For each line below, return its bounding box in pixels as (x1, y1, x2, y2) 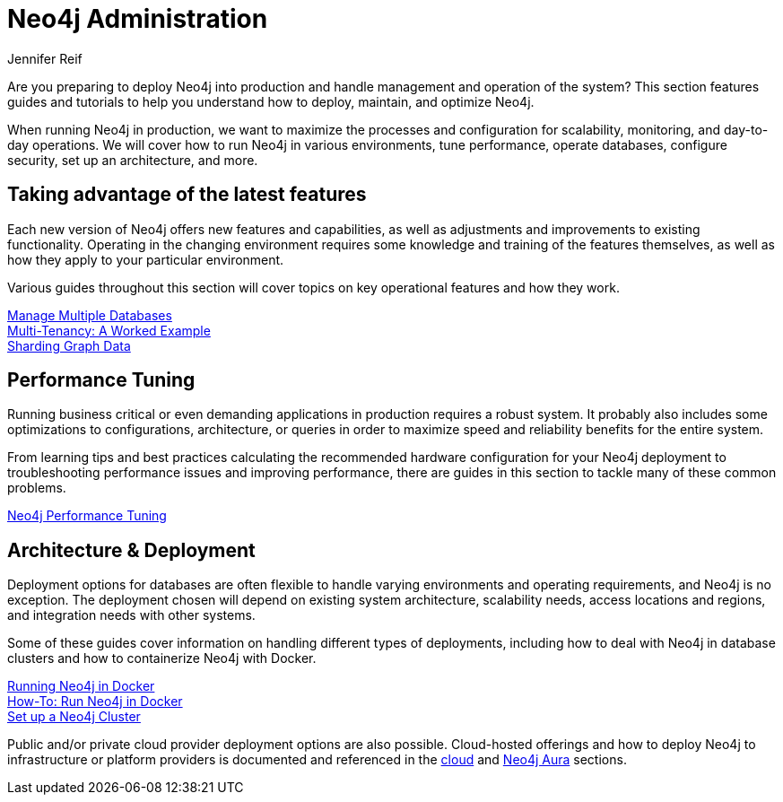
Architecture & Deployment (7, 538, 256, 562)
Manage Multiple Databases (7, 307, 172, 323)
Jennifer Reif (7, 50, 83, 66)
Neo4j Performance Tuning (7, 508, 167, 524)
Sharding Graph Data (7, 337, 131, 353)
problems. (7, 480, 66, 496)
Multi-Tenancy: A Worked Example (7, 322, 211, 338)
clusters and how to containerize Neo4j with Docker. (7, 650, 317, 667)
